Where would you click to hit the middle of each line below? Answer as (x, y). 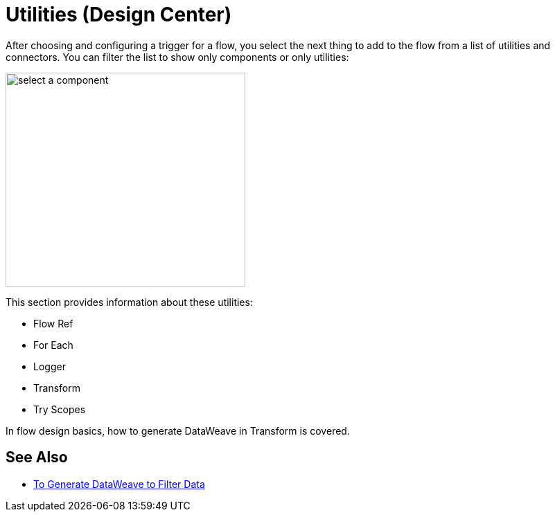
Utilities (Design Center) (119, 15)
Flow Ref (53, 323)
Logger (50, 366)
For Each (53, 345)
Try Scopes (60, 409)
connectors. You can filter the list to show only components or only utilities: (177, 57)
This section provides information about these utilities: (129, 302)
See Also (37, 457)
